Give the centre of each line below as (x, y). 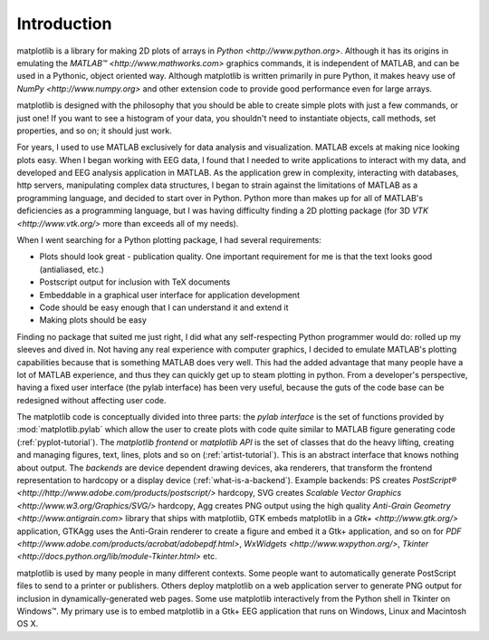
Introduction (64, 24)
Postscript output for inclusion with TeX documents (135, 282)
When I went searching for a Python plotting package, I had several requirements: (169, 240)
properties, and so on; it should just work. (94, 131)
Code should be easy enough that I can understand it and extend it (164, 307)
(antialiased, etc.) (72, 269)
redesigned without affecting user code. (91, 400)
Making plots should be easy (93, 320)
